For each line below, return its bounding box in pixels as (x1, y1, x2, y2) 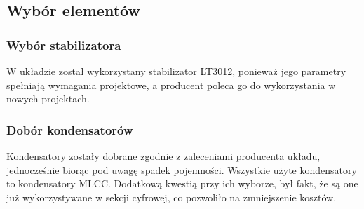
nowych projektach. (6, 91, 90, 106)
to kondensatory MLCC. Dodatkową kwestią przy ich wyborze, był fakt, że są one (6, 176, 358, 191)
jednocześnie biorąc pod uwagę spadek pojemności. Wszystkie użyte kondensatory (6, 162, 357, 177)
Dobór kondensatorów (6, 121, 133, 138)
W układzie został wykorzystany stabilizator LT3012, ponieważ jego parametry (6, 64, 346, 78)
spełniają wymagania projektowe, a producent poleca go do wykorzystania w (6, 77, 336, 92)
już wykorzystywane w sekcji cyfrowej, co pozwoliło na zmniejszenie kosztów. (6, 189, 337, 204)
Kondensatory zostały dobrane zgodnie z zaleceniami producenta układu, (6, 149, 321, 163)
